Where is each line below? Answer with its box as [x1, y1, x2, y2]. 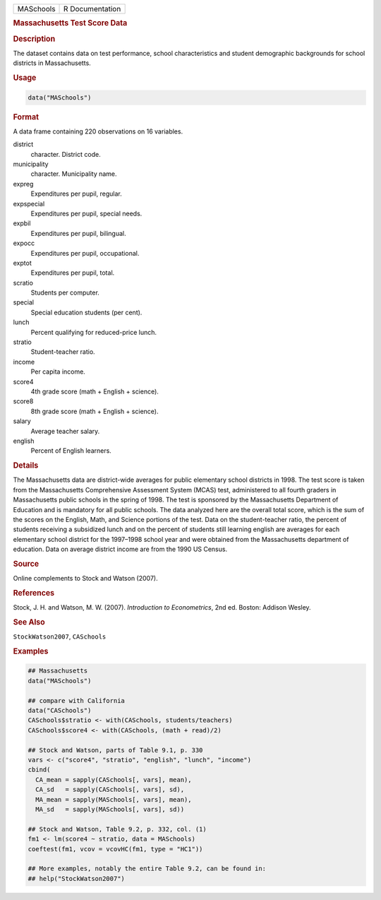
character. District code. [30, 150, 102, 158]
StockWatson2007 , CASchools [13, 632, 107, 641]
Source [13, 559, 40, 569]
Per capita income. [30, 367, 86, 376]
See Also [13, 617, 45, 627]
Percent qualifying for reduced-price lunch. [30, 328, 157, 336]
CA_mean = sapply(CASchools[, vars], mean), [35, 776, 192, 783]
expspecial [13, 199, 45, 208]
